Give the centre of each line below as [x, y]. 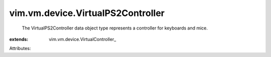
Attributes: [20, 48]
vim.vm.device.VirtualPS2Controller [87, 13]
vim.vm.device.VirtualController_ [83, 39]
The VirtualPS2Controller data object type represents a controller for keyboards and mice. [115, 28]
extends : [19, 39]
